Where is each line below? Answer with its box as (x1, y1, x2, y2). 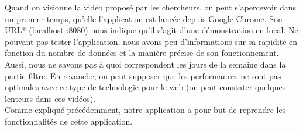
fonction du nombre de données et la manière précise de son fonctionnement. (5, 47, 279, 59)
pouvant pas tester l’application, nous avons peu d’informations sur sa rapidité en (5, 35, 298, 47)
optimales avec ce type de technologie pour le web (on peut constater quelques (5, 81, 286, 93)
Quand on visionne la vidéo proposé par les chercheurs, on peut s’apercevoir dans (5, 1, 297, 13)
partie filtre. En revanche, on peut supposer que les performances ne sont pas (5, 69, 281, 82)
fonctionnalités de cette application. (5, 115, 133, 127)
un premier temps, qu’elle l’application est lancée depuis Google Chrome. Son (5, 12, 283, 24)
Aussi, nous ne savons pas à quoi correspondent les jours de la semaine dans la (5, 58, 286, 70)
